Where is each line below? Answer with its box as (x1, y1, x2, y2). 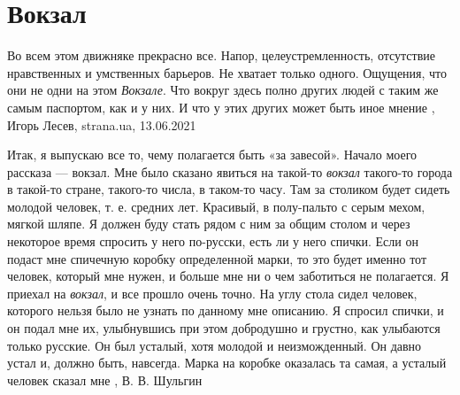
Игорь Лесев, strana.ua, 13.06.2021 (7, 115, 196, 134)
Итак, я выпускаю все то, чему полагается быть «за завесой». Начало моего (7, 145, 418, 164)
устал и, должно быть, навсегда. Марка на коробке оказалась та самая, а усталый (7, 353, 447, 372)
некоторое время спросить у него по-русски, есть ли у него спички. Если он (7, 232, 418, 251)
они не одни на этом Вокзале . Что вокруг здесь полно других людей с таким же (7, 81, 439, 99)
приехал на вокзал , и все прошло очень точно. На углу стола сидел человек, (7, 283, 418, 302)
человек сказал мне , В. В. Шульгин (7, 370, 203, 389)
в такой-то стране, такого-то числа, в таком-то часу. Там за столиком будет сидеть (7, 180, 450, 198)
